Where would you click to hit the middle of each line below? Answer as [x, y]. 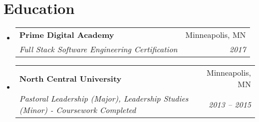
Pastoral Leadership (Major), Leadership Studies [104, 99]
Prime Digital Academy [67, 35]
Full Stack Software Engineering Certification [98, 49]
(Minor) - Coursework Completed [78, 110]
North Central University [70, 78]
